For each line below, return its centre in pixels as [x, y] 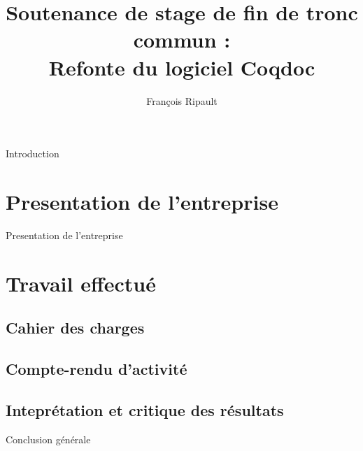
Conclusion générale [48, 439]
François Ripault [182, 100]
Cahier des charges [75, 328]
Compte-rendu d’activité [97, 368]
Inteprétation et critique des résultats [145, 409]
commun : [182, 40]
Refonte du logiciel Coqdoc [182, 67]
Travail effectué [81, 283]
